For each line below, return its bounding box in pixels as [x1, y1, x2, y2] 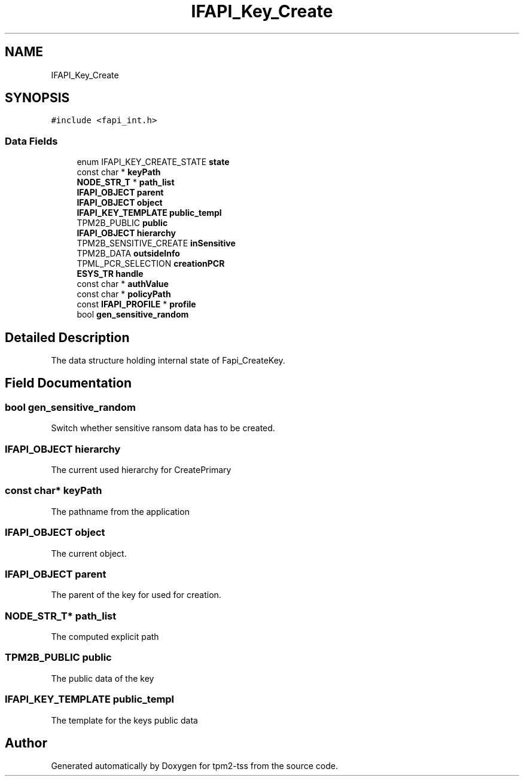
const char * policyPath [77, 289, 171, 300]
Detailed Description [5, 330, 130, 345]
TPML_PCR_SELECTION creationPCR [77, 258, 225, 269]
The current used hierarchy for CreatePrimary [51, 465, 231, 475]
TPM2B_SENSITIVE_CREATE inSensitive [77, 238, 236, 249]
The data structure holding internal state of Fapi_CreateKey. [51, 355, 285, 366]
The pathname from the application [51, 506, 190, 517]
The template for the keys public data [51, 715, 198, 725]
